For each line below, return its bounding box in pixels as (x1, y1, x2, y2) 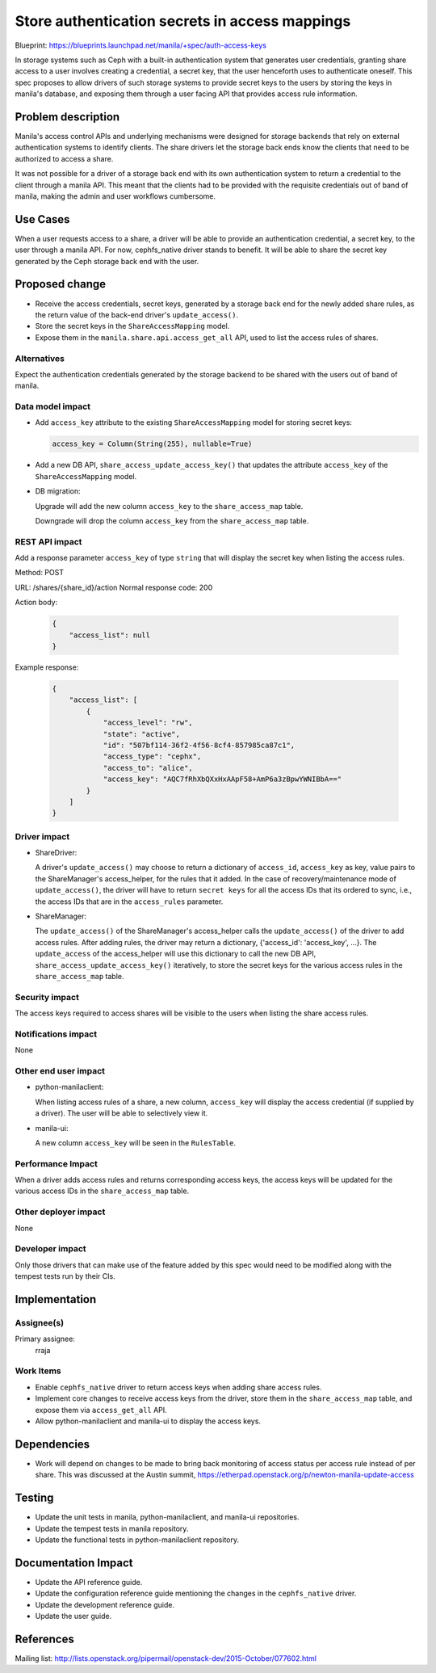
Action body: (15, 598, 58, 607)
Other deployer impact (15, 1206, 106, 1217)
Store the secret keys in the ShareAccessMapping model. (35, 322, 230, 331)
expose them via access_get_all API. (35, 1405, 167, 1414)
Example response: (15, 662, 79, 672)
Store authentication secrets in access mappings (15, 12, 351, 30)
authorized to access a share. (15, 153, 114, 163)
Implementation (15, 1293, 97, 1306)
